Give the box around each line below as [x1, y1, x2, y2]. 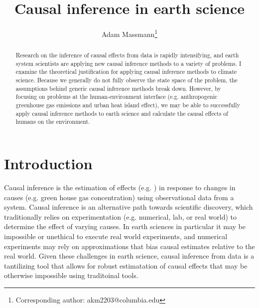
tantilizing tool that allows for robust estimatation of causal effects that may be [4, 260, 248, 271]
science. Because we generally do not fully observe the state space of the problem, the [15, 76, 238, 84]
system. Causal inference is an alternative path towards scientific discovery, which [4, 202, 253, 212]
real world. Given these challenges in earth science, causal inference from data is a [4, 251, 255, 261]
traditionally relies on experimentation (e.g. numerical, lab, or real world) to [4, 211, 237, 222]
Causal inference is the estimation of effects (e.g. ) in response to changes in [4, 182, 236, 193]
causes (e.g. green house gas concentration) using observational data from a [4, 192, 234, 202]
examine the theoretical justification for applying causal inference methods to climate [15, 67, 237, 76]
